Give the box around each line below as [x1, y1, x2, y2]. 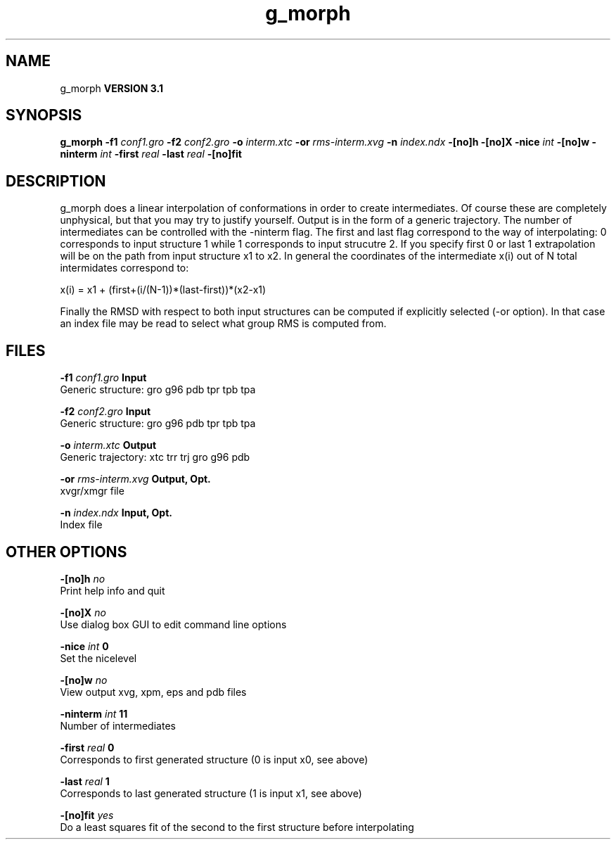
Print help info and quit [60, 584, 165, 597]
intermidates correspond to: [60, 262, 189, 274]
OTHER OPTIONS [6, 542, 127, 561]
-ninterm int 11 [60, 707, 128, 720]
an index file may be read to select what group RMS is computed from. [60, 317, 387, 330]
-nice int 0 [60, 640, 109, 652]
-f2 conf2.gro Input [60, 405, 151, 418]
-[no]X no [60, 606, 106, 618]
